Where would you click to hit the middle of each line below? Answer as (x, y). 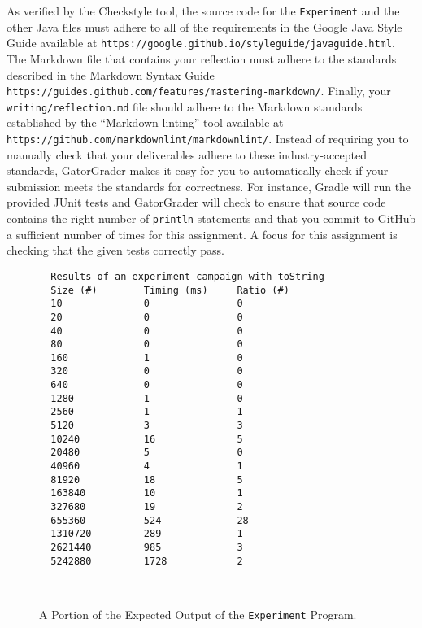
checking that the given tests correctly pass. (115, 250)
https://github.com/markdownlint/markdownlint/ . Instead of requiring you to (208, 138)
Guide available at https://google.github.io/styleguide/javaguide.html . (201, 43)
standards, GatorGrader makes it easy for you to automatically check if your (198, 170)
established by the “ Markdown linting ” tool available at (145, 122)
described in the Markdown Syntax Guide (111, 74)
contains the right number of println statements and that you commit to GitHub (211, 218)
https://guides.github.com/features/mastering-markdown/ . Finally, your (199, 91)
